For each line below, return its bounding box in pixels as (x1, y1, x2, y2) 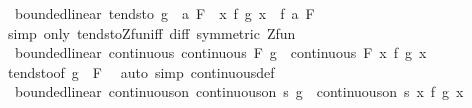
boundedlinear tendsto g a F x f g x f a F (14, 3, 315, 23)
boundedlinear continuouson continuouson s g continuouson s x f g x (14, 81, 464, 102)
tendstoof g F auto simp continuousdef (7, 61, 275, 82)
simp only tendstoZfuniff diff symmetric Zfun (7, 22, 296, 43)
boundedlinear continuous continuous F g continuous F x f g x (14, 42, 427, 63)
